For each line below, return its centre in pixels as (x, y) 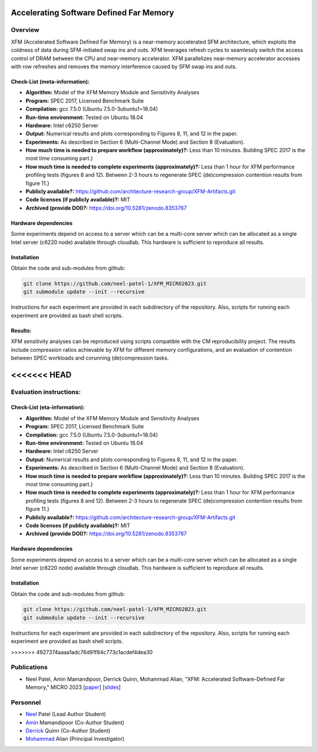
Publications (29, 667)
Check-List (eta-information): (48, 407)
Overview (25, 30)
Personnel (26, 702)
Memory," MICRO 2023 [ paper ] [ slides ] (73, 687)
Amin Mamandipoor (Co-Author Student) (75, 723)
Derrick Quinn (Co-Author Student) (68, 731)
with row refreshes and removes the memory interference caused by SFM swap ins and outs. (124, 66)
